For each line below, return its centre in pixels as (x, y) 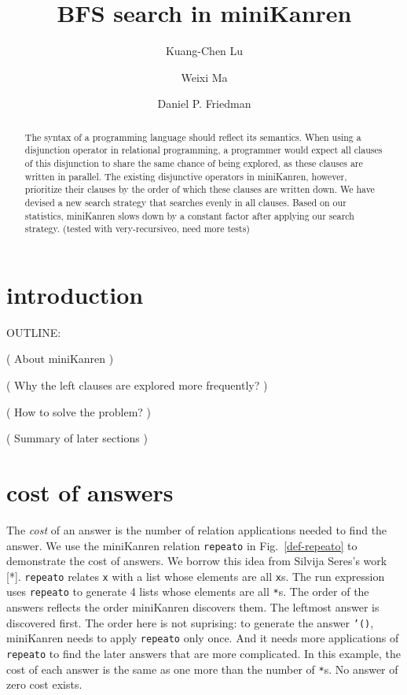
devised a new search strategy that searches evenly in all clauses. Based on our (185, 202)
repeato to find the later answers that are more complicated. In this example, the (203, 654)
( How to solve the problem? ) (79, 411)
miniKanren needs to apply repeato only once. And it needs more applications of (203, 638)
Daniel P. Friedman (204, 104)
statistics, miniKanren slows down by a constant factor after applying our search (189, 215)
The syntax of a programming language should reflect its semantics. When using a (193, 137)
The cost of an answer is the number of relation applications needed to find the (197, 529)
